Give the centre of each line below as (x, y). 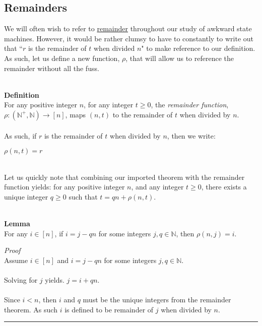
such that (83, 196)
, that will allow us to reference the (180, 58)
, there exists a (224, 187)
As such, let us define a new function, (62, 58)
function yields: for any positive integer (64, 187)
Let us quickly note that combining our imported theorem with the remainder (124, 177)
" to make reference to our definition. (198, 48)
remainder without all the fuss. (52, 68)
